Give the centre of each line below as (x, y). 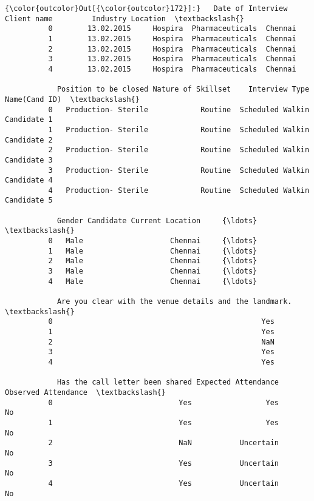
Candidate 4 (29, 180)
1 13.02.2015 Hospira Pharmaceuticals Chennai (172, 39)
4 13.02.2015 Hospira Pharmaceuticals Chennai (172, 69)
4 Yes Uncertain (164, 483)
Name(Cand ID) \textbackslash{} (72, 99)
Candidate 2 (29, 140)
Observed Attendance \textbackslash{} (85, 392)
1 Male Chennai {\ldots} (153, 251)
